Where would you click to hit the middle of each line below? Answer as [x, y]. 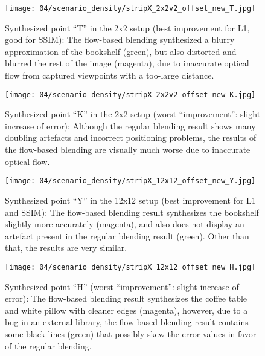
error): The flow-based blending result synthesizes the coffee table [126, 298]
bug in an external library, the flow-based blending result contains [127, 322]
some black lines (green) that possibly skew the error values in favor [131, 333]
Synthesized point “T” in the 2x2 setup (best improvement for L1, [127, 28]
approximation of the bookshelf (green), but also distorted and [121, 51]
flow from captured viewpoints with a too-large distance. [110, 75]
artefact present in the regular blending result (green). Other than [127, 235]
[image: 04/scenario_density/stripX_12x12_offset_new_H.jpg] [130, 267]
